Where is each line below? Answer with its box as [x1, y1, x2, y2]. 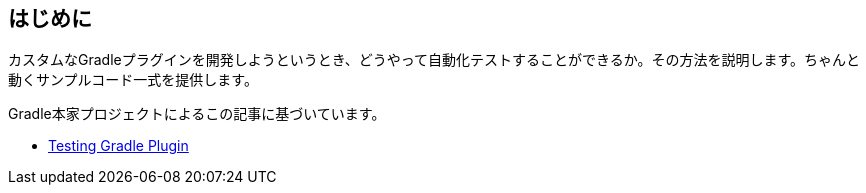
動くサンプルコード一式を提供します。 [8, 71, 258, 89]
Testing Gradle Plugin [48, 137, 189, 155]
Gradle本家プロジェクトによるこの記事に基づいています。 [8, 105, 386, 123]
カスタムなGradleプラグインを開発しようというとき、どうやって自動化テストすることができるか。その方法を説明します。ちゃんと [8, 51, 861, 69]
